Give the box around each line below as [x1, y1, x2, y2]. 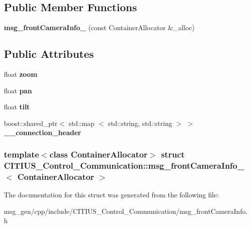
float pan [4, 85, 32, 95]
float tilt [4, 102, 30, 112]
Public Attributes [4, 46, 94, 61]
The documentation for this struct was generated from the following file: [4, 190, 219, 200]
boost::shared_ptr [4, 118, 58, 128]
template [4, 148, 39, 160]
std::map [68, 118, 95, 128]
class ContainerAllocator [49, 148, 148, 160]
